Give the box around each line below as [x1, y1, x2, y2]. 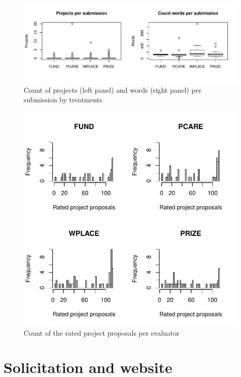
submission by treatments [24, 94, 103, 105]
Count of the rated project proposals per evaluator [24, 327, 180, 338]
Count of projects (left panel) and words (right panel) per [24, 84, 202, 95]
